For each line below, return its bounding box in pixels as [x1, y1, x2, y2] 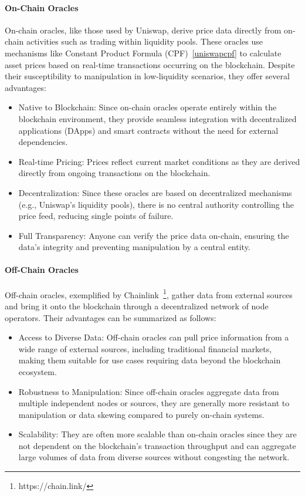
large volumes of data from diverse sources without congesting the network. [18, 451, 290, 463]
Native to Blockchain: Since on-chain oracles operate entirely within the [18, 101, 277, 113]
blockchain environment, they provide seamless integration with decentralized [18, 112, 297, 124]
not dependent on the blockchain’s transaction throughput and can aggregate [18, 439, 296, 451]
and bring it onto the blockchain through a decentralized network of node [5, 299, 269, 312]
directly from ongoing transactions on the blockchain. [18, 167, 211, 179]
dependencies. [18, 136, 68, 148]
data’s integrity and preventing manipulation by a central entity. [18, 241, 250, 253]
